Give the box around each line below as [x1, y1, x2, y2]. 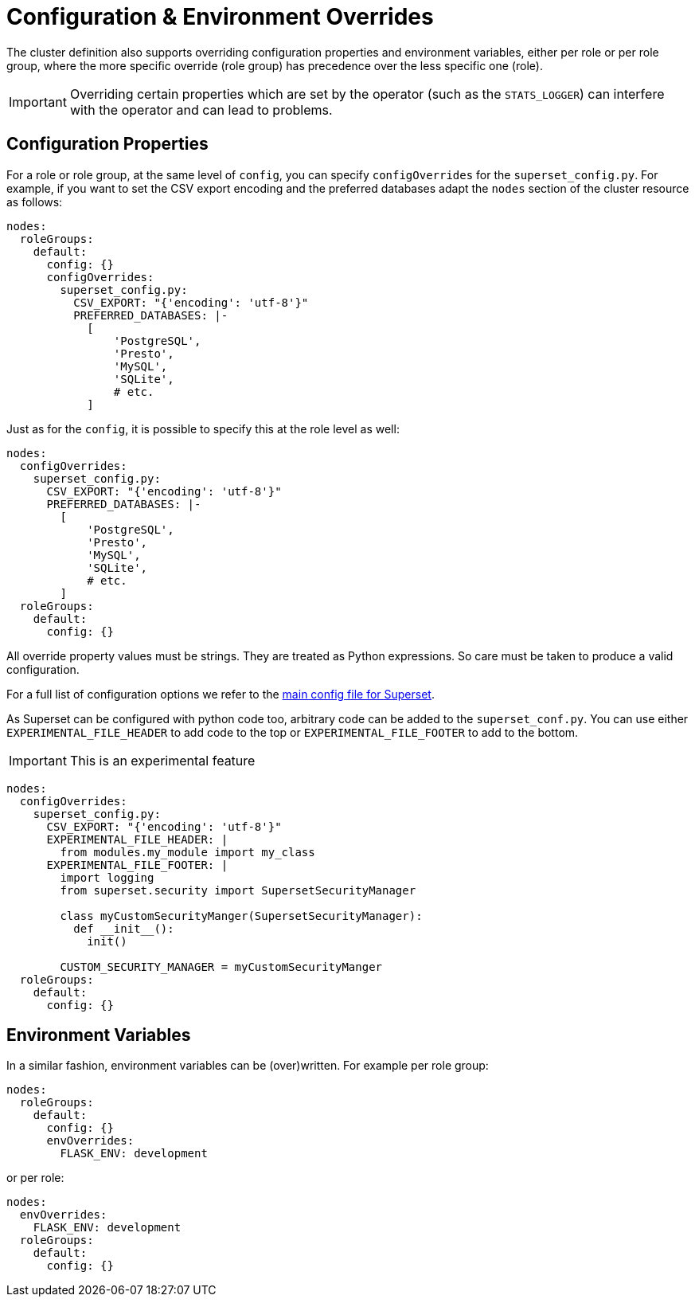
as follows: [6, 194, 63, 209]
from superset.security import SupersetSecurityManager [60, 883, 416, 897]
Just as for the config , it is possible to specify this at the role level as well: [6, 421, 400, 436]
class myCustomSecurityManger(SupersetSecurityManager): [60, 909, 423, 922]
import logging [60, 871, 154, 884]
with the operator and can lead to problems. [69, 101, 333, 118]
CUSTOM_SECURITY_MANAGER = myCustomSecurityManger [60, 960, 383, 973]
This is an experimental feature [69, 752, 256, 769]
